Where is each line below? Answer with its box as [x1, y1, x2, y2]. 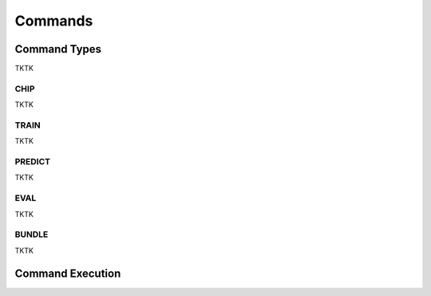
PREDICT [14, 156, 51, 168]
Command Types [14, 42, 102, 56]
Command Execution [14, 266, 121, 280]
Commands [14, 12, 93, 30]
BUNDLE [14, 229, 49, 240]
